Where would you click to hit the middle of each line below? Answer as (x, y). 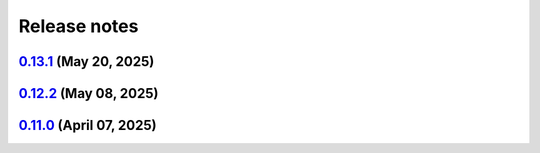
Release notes (78, 26)
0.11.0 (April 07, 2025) (87, 125)
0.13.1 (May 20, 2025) (86, 61)
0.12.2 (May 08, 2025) (88, 93)
